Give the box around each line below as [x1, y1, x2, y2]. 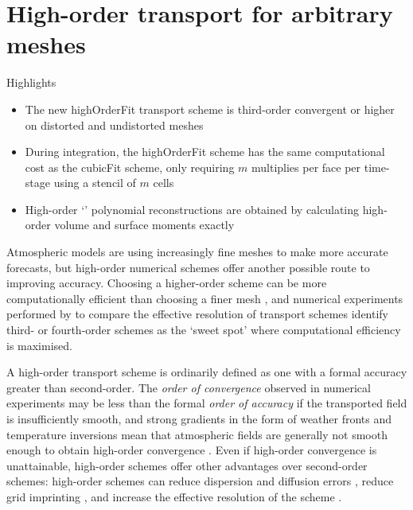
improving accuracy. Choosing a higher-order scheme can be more [6, 274, 327, 291]
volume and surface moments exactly [54, 216, 235, 233]
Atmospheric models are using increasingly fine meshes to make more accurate [6, 243, 388, 260]
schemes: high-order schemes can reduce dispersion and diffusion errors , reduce [6, 473, 394, 489]
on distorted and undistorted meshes [25, 116, 204, 133]
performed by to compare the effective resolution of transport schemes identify [6, 306, 389, 322]
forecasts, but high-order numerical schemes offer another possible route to [6, 259, 370, 275]
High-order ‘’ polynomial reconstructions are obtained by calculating [25, 200, 360, 217]
